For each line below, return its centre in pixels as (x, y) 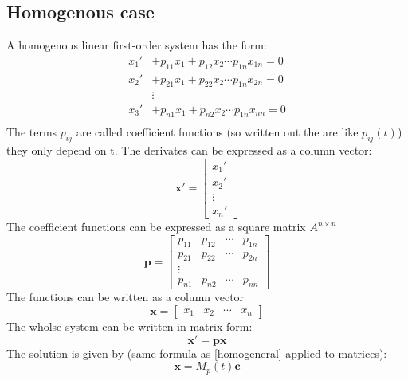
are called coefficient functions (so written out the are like (217, 132)
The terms (32, 132)
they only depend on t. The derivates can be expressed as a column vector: (189, 150)
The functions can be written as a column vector (126, 297)
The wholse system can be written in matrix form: (129, 326)
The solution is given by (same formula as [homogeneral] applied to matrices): (197, 353)
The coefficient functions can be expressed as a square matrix (156, 227)
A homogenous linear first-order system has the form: (137, 45)
